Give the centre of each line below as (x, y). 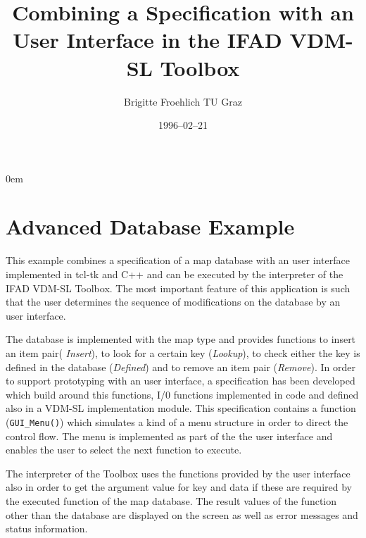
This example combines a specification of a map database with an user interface (178, 260)
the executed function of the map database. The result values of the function (171, 500)
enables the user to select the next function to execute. (124, 450)
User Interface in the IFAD (147, 40)
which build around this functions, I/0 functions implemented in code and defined (182, 394)
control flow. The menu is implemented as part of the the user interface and (169, 436)
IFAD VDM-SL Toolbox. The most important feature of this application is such (178, 288)
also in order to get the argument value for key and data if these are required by (179, 487)
